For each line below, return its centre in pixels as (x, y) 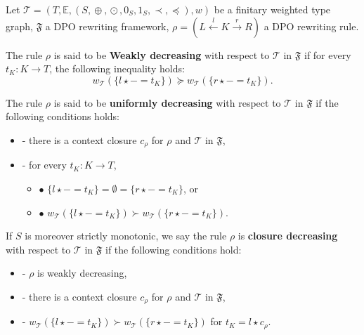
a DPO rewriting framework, (107, 26)
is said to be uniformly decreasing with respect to (167, 102)
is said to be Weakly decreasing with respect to (162, 54)
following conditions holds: (63, 116)
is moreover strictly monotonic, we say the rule (126, 236)
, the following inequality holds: (117, 68)
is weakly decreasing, (82, 273)
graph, (19, 26)
